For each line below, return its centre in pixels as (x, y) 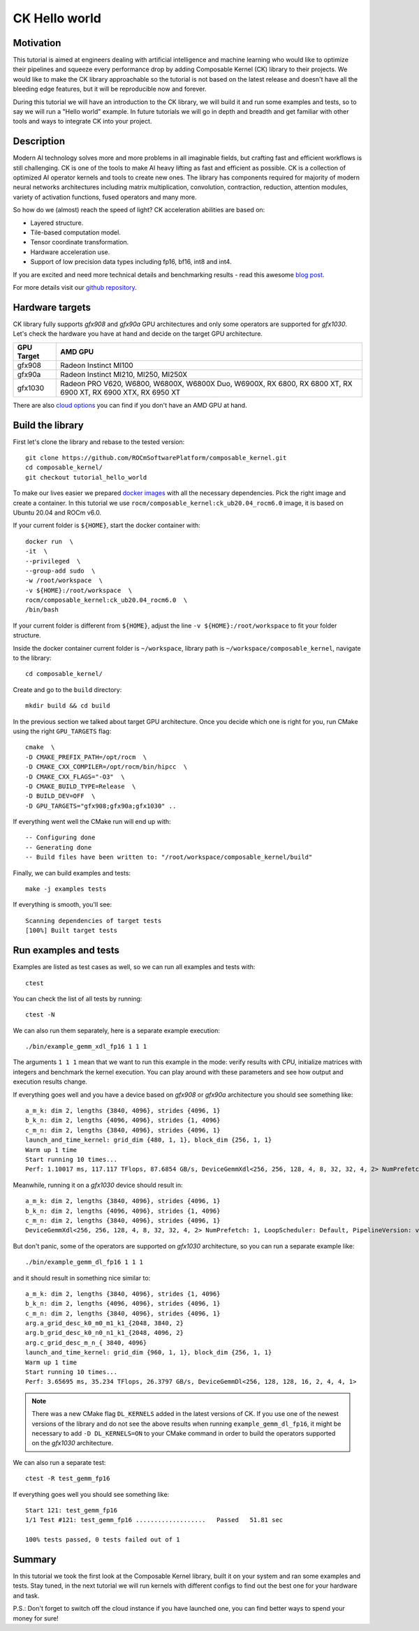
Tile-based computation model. (76, 233)
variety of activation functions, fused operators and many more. (105, 197)
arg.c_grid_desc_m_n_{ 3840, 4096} (86, 1343)
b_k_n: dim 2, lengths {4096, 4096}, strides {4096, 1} (123, 1304)
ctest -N (40, 1015)
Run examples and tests (66, 951)
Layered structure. (57, 223)
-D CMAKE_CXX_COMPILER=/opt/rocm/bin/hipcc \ (106, 767)
